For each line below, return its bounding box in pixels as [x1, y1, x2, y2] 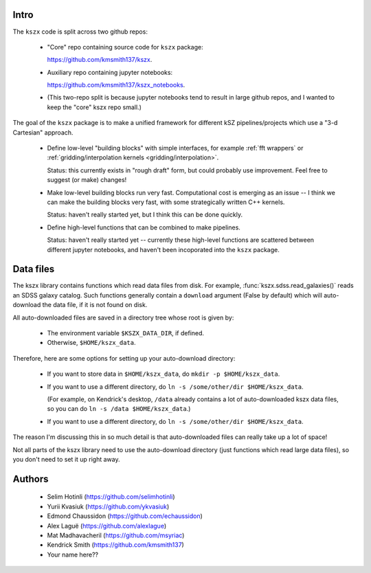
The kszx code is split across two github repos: [12, 27, 148, 36]
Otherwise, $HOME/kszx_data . [47, 339, 136, 347]
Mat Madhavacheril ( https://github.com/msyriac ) [47, 531, 185, 539]
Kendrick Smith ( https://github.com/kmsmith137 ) [47, 541, 185, 549]
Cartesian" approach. [12, 128, 74, 137]
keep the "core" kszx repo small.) [47, 103, 142, 111]
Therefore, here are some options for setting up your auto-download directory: [12, 354, 236, 362]
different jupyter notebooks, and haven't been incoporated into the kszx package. [47, 245, 280, 254]
